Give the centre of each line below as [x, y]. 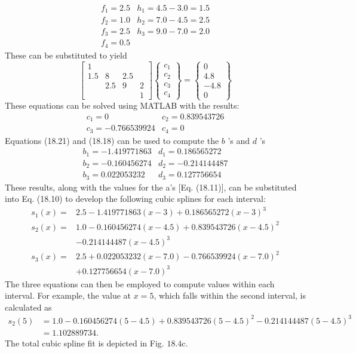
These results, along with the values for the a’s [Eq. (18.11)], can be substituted [151, 187]
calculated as [28, 307]
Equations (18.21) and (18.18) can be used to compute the [112, 140]
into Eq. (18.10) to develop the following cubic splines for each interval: [135, 199]
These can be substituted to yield [66, 55]
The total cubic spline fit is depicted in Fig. [85, 343]
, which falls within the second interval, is [230, 295]
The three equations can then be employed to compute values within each [140, 283]
